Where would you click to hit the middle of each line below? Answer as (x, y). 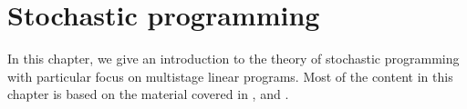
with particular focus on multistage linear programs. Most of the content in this (230, 76)
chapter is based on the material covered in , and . (148, 94)
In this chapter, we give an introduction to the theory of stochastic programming (233, 59)
